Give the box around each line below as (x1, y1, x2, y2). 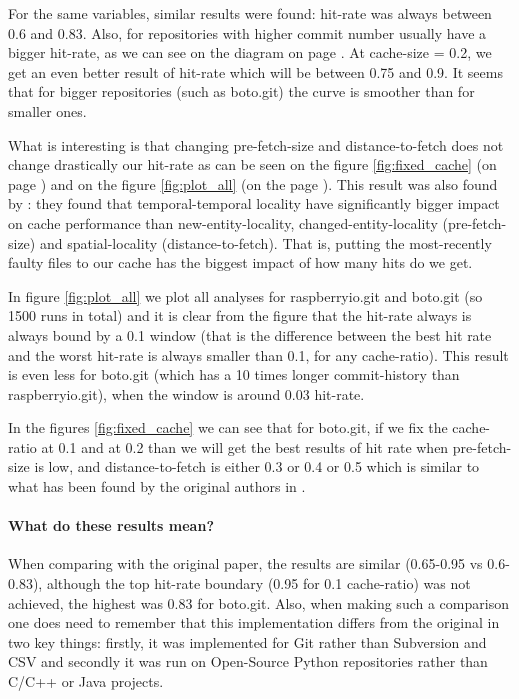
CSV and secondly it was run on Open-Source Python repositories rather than (8, 651, 488, 672)
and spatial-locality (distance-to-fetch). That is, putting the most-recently (39, 232, 492, 253)
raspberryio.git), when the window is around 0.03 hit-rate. (8, 383, 365, 404)
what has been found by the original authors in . (8, 476, 306, 497)
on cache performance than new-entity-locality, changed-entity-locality (8, 212, 438, 233)
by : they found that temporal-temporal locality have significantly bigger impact (8, 193, 500, 214)
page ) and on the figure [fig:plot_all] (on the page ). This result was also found (8, 173, 498, 194)
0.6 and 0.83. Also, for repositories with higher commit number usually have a (8, 22, 487, 43)
